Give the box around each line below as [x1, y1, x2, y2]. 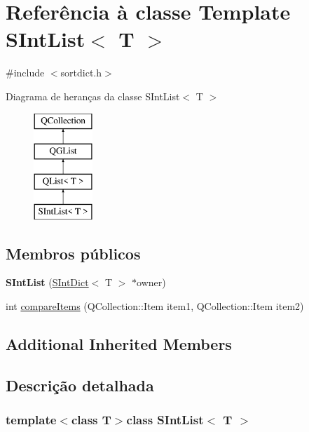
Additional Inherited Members [6, 333, 232, 355]
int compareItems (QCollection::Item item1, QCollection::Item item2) [6, 299, 304, 313]
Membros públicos [6, 242, 141, 264]
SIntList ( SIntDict [6, 275, 89, 290]
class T [71, 411, 111, 428]
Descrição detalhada [6, 374, 154, 396]
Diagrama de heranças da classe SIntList [6, 88, 180, 103]
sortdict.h [60, 65, 102, 80]
